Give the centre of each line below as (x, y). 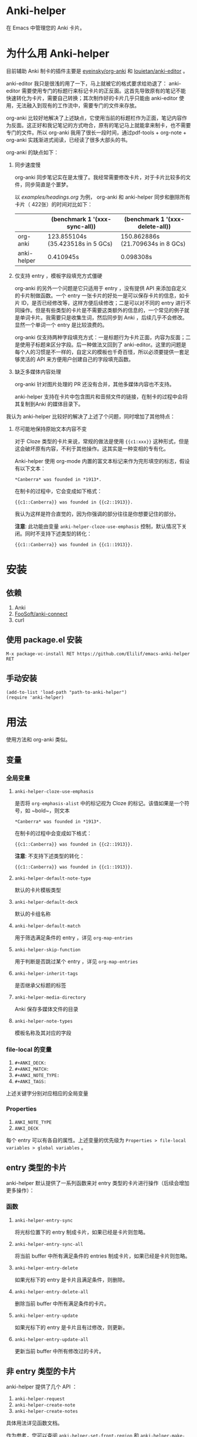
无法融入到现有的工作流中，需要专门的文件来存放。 (78, 105)
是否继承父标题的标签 (40, 985)
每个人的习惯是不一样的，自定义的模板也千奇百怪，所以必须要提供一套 (99, 352)
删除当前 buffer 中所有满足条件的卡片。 (62, 1303)
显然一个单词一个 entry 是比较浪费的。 (61, 325)
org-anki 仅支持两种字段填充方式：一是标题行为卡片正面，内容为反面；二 (103, 337)
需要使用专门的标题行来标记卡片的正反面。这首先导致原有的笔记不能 (104, 91)
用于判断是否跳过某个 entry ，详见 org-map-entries (76, 962)
